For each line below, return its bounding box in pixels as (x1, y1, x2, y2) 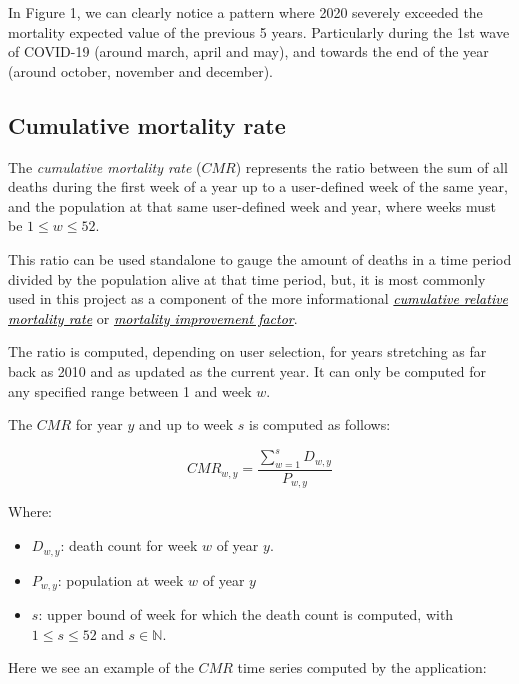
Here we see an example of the (8, 657, 194, 678)
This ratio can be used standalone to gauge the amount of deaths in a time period (8, 248, 512, 269)
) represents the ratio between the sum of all (235, 156, 508, 177)
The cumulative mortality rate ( (8, 156, 202, 177)
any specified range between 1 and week (8, 380, 252, 401)
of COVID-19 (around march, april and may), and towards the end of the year (8, 41, 489, 62)
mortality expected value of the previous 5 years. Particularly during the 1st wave (8, 21, 510, 42)
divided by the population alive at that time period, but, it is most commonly (8, 268, 486, 289)
